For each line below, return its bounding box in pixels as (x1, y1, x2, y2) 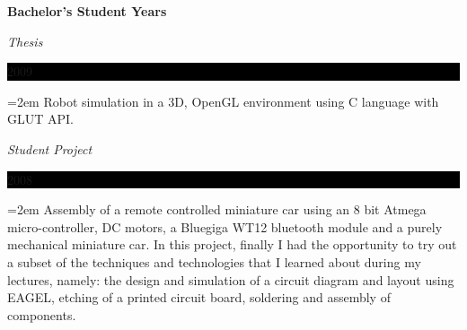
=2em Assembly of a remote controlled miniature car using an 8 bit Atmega (7, 200, 427, 219)
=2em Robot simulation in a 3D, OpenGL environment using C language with (7, 91, 439, 110)
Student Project (7, 139, 93, 158)
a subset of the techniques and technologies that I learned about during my (7, 252, 421, 271)
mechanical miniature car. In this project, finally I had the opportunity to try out (7, 235, 457, 254)
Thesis (7, 31, 43, 50)
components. (7, 305, 76, 324)
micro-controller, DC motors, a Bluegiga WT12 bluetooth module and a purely (7, 217, 443, 236)
